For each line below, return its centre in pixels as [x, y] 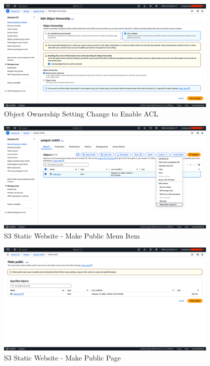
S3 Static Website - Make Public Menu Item [72, 235]
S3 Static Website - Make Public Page [63, 357]
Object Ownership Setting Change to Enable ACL [81, 114]
